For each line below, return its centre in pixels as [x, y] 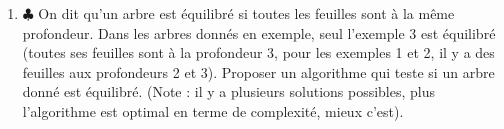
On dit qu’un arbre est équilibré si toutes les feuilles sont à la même [246, 13]
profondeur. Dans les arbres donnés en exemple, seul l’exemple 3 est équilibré [259, 32]
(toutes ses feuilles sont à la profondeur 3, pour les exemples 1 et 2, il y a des [258, 52]
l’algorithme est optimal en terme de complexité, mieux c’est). [213, 110]
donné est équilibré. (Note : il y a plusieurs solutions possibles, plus [229, 91]
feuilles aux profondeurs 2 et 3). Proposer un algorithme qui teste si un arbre [258, 71]
